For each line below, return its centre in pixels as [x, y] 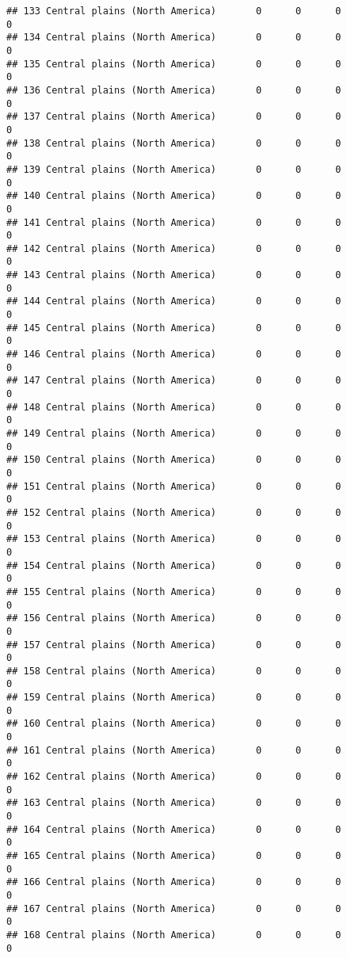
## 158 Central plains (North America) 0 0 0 [174, 671]
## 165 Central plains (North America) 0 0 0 [174, 856]
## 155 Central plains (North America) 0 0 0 [174, 592]
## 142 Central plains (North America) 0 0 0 [174, 248]
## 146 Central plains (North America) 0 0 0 [174, 355]
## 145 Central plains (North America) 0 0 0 [174, 328]
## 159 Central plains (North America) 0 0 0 [174, 698]
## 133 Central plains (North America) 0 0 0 [174, 11]
